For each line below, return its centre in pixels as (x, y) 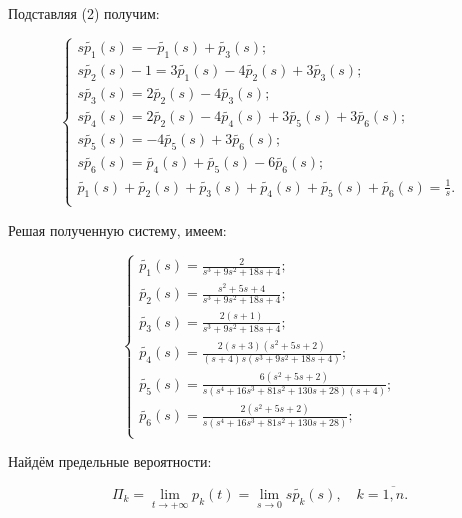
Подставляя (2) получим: (84, 13)
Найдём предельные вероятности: (110, 461)
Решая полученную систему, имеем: (117, 229)
